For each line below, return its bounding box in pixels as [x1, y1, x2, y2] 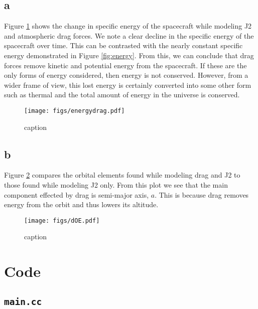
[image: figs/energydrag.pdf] [24, 107, 125, 114]
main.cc [4, 296, 42, 307]
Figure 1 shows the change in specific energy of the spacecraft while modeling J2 [4, 21, 252, 31]
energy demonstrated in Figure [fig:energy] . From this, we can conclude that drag [4, 50, 254, 60]
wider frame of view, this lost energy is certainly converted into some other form [4, 79, 251, 90]
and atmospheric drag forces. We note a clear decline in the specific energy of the [4, 30, 254, 41]
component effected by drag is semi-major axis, [4, 189, 149, 200]
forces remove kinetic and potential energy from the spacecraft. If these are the [4, 60, 247, 70]
